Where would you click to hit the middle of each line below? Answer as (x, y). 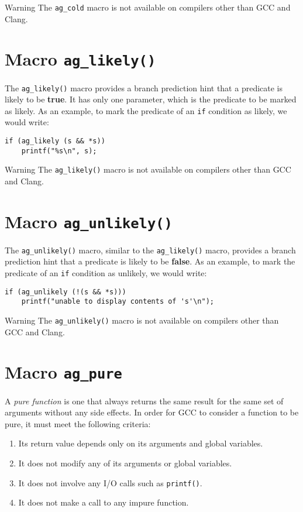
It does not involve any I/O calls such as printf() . (110, 482)
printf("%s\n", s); (59, 151)
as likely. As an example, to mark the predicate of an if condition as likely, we (146, 110)
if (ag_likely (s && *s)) (55, 141)
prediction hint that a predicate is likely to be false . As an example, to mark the (150, 261)
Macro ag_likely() (80, 59)
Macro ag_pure (63, 372)
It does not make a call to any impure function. (104, 502)
